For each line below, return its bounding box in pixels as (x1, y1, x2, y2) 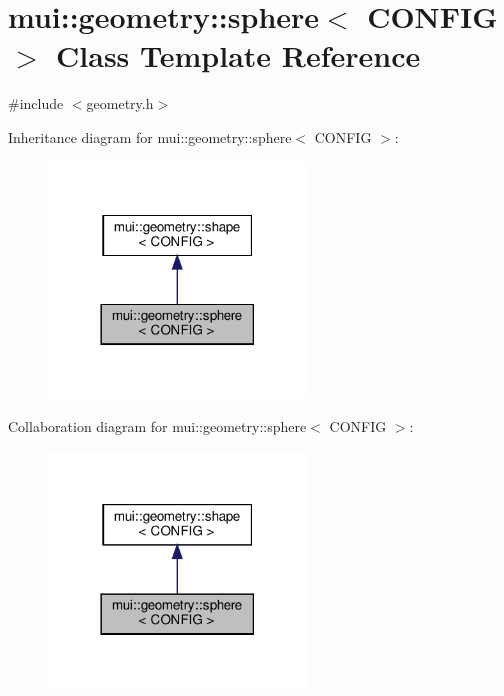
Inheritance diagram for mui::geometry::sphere (8, 126, 292, 147)
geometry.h (86, 93, 154, 114)
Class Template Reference (56, 35, 421, 76)
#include (8, 93, 64, 114)
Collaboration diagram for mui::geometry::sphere (8, 416, 307, 437)
